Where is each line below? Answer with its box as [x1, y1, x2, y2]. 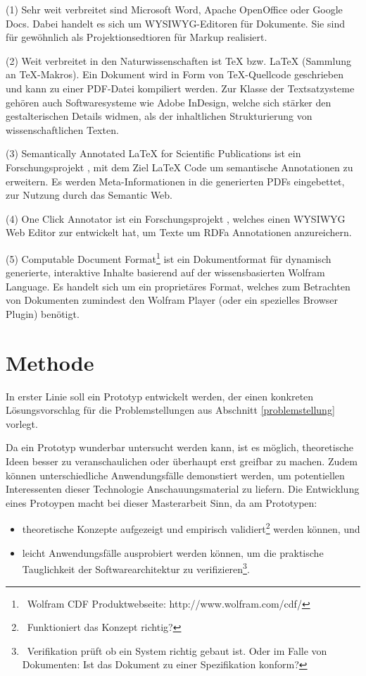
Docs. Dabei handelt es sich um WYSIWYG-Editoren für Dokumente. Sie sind [6, 16, 345, 30]
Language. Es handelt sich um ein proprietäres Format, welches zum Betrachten [6, 278, 351, 293]
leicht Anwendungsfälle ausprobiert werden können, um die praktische [22, 545, 324, 560]
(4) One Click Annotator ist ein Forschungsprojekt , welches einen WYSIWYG [6, 211, 346, 226]
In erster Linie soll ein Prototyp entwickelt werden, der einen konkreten [6, 388, 314, 403]
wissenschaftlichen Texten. [6, 122, 119, 137]
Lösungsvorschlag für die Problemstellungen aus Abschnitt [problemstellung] [6, 402, 335, 417]
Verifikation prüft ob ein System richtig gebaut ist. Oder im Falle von [27, 643, 327, 658]
